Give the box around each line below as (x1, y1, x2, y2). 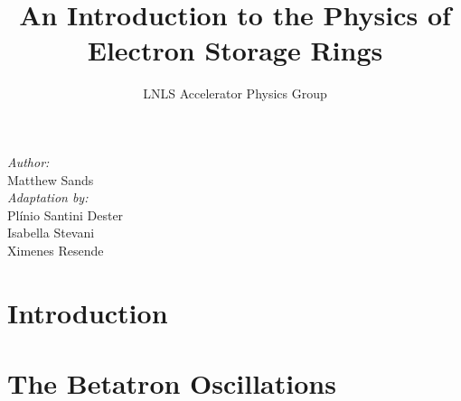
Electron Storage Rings (87, 32, 383, 69)
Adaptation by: (7, 188, 89, 207)
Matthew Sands (7, 170, 94, 189)
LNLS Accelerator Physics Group (143, 84, 327, 103)
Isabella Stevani (7, 223, 95, 242)
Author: (7, 152, 50, 171)
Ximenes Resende (7, 240, 104, 259)
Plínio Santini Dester (7, 205, 124, 224)
